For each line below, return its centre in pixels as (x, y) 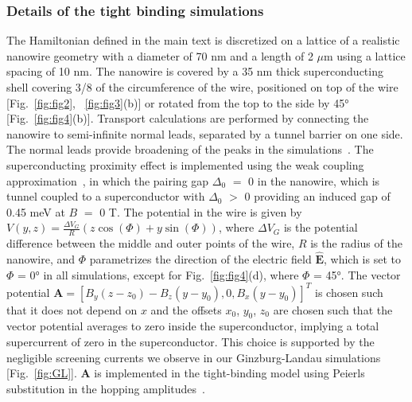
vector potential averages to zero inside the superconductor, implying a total (193, 326)
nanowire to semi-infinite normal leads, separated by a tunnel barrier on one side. (205, 133)
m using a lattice (365, 55)
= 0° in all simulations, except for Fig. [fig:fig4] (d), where (158, 274)
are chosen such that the (333, 309)
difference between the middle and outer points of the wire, (151, 243)
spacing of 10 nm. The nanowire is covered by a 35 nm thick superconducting (195, 71)
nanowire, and (41, 258)
